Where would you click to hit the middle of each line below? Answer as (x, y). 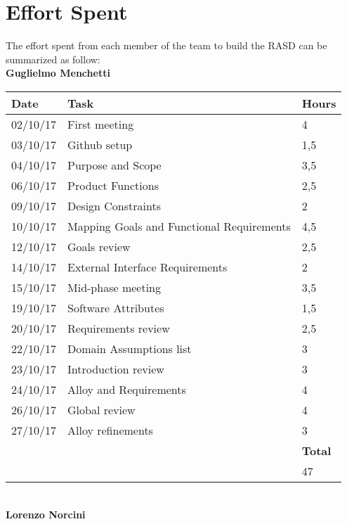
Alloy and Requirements (127, 389)
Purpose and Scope (114, 165)
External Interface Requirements (148, 267)
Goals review (99, 246)
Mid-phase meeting (114, 287)
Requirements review (119, 328)
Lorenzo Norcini (46, 514)
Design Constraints (114, 205)
